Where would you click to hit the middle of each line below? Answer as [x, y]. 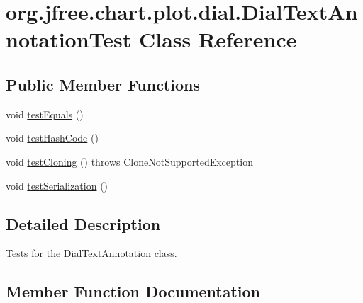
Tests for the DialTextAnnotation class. [91, 253]
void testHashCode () [52, 138]
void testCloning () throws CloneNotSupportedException [129, 161]
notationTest [69, 39]
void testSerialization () [57, 185]
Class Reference [218, 39]
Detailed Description [83, 223]
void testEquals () [45, 114]
